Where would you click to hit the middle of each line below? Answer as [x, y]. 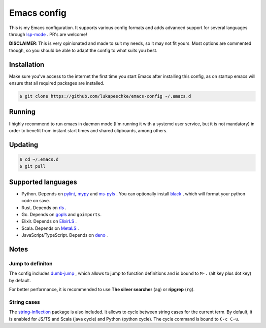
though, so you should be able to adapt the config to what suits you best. [83, 50]
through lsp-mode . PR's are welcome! [48, 34]
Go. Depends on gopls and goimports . [62, 214]
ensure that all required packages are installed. [57, 83]
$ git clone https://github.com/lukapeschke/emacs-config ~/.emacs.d [105, 96]
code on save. [36, 201]
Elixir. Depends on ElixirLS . [49, 221]
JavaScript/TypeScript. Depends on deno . [65, 235]
